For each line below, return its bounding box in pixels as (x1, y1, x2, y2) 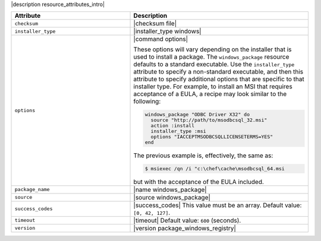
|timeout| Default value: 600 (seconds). (133, 216, 241, 224)
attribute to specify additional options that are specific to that (133, 75, 304, 83)
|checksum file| (133, 20, 177, 28)
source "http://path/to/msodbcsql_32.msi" (150, 117, 267, 123)
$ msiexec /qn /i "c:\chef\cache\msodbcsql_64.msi (144, 166, 285, 172)
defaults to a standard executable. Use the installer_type (133, 60, 295, 68)
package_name (14, 186, 50, 193)
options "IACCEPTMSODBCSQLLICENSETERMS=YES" (150, 134, 273, 140)
